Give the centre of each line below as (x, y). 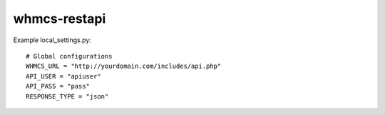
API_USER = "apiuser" (63, 76)
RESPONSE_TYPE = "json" (67, 96)
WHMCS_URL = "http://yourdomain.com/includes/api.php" (124, 66)
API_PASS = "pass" (58, 86)
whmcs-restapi (60, 19)
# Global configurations (69, 56)
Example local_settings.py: (52, 40)
